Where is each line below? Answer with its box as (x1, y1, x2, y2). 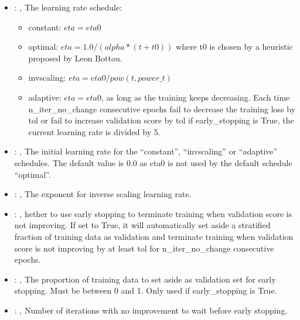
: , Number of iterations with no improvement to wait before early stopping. (14, 304, 288, 316)
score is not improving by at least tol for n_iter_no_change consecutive (14, 242, 274, 254)
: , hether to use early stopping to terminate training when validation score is (14, 207, 292, 219)
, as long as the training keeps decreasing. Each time (101, 91, 290, 103)
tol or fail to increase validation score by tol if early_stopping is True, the (28, 114, 294, 126)
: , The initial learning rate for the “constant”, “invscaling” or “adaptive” (14, 145, 278, 157)
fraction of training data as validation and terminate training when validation (14, 230, 294, 242)
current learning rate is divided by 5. (28, 125, 161, 137)
